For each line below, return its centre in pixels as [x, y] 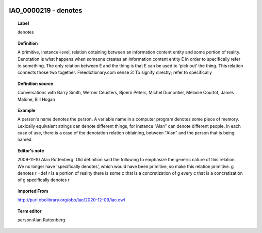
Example [27, 110]
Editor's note [31, 150]
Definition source [35, 83]
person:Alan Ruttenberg [41, 220]
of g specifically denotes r [44, 180]
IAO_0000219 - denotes [46, 10]
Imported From [33, 191]
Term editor [30, 211]
